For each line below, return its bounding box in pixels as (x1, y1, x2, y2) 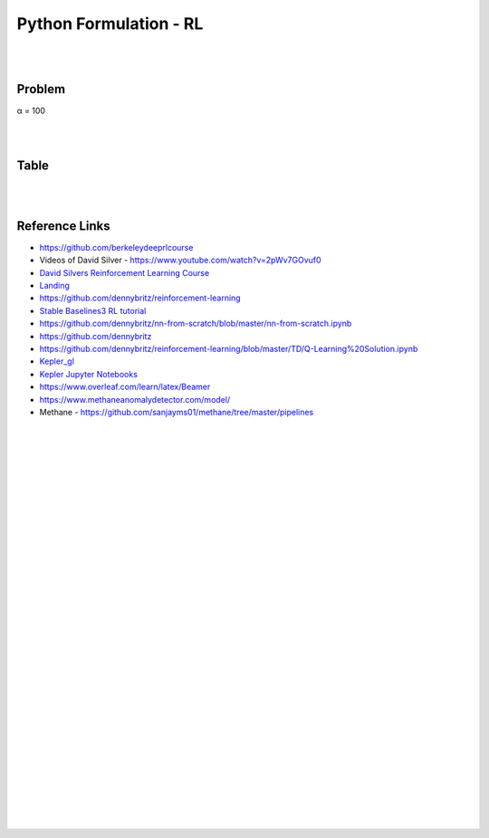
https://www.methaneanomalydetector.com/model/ (39, 394, 231, 405)
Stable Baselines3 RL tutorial (39, 305, 147, 316)
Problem (16, 81, 66, 97)
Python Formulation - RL (16, 14, 204, 33)
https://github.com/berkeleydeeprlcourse (39, 242, 194, 252)
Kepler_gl (39, 356, 74, 367)
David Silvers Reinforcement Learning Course (39, 267, 210, 278)
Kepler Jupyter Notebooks (39, 368, 138, 379)
